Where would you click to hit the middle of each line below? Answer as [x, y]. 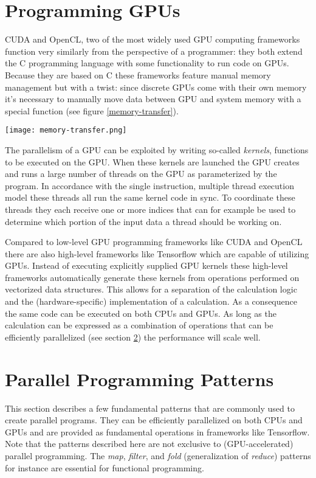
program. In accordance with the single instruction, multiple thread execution [149, 185]
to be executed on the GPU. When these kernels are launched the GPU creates [152, 161]
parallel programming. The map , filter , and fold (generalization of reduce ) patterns [158, 455]
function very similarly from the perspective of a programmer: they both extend [154, 51]
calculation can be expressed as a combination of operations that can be [139, 325]
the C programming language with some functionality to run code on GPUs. [147, 63]
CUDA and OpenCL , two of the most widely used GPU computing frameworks [153, 39]
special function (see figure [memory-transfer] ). [92, 110]
